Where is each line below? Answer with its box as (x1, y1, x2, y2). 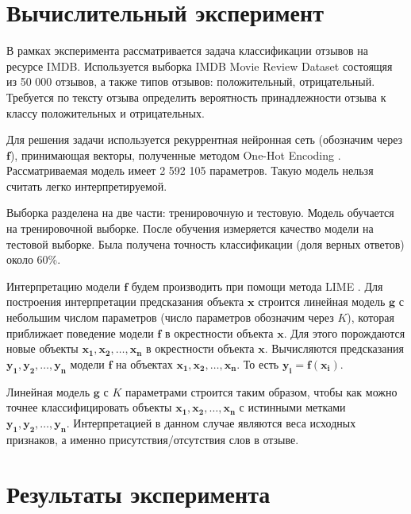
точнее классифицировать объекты (6, 399, 172, 415)
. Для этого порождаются (283, 324, 405, 341)
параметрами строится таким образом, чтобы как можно (125, 383, 398, 400)
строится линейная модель (258, 293, 386, 310)
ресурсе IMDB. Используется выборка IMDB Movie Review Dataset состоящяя (6, 57, 393, 74)
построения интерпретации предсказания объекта (6, 293, 244, 310)
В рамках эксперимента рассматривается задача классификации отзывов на (6, 42, 369, 59)
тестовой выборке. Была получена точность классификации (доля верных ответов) (6, 235, 405, 252)
